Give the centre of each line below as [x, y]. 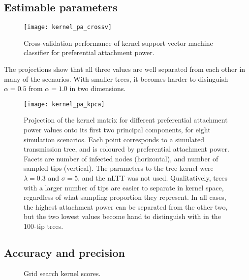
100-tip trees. [44, 226]
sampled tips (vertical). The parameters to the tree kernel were [119, 168]
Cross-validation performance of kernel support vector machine [118, 43]
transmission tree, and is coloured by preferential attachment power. [126, 149]
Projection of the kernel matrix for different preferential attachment [126, 120]
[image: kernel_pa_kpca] [64, 104]
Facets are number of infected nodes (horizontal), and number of [121, 158]
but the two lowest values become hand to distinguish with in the [122, 216]
